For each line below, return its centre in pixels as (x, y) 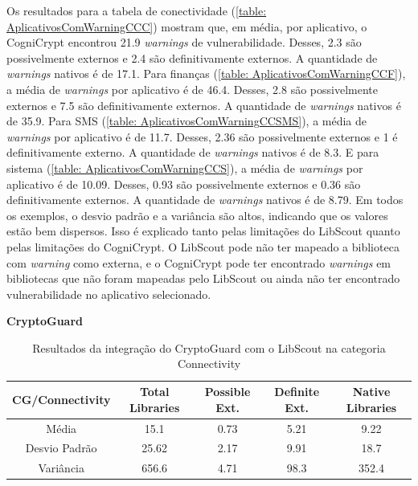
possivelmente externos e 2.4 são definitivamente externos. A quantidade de (192, 57)
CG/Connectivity (61, 399)
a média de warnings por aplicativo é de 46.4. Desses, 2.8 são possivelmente (192, 89)
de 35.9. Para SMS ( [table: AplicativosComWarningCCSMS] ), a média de (187, 121)
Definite (297, 392)
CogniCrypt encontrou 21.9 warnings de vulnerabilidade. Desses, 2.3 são (184, 42)
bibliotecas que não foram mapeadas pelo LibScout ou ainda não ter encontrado (203, 278)
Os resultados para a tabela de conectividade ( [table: (137, 10)
